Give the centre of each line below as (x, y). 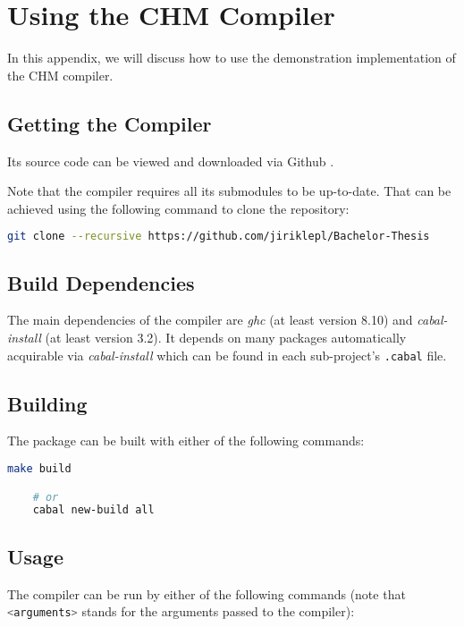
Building (47, 403)
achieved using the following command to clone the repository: (178, 208)
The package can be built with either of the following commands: (186, 441)
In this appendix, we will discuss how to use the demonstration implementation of (232, 58)
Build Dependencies (101, 282)
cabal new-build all (93, 510)
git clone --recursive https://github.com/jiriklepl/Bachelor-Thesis (219, 237)
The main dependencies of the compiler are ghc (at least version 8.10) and (210, 320)
